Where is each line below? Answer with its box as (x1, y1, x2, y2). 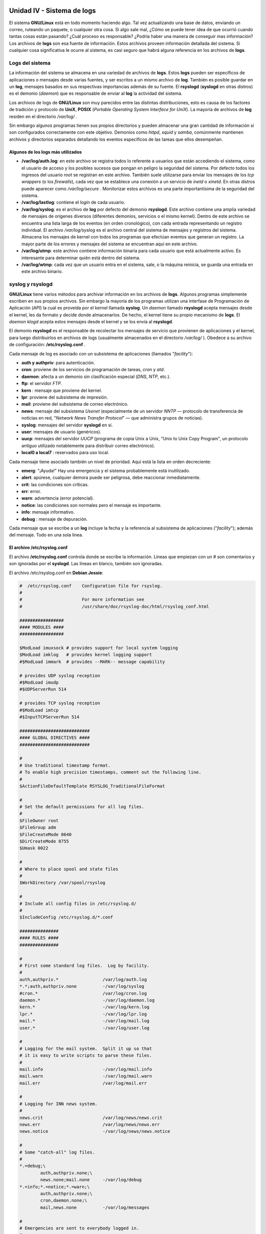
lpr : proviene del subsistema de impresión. (21, 394, 108, 400)
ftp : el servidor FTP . (21, 381, 63, 386)
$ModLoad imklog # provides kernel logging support (19, 652, 152, 657)
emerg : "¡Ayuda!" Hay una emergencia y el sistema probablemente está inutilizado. (21, 467, 191, 473)
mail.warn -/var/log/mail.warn (19, 1074, 152, 1079)
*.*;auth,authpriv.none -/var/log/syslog (19, 984, 145, 989)
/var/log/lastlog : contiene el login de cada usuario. (21, 199, 126, 205)
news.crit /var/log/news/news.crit (19, 1115, 163, 1120)
